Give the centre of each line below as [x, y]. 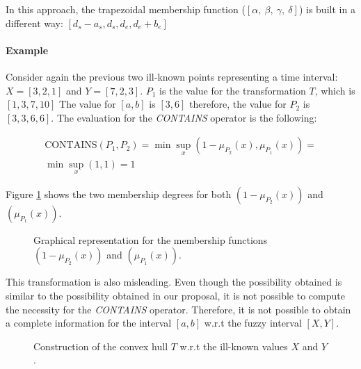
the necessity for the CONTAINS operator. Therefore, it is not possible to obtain [178, 309]
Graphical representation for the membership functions [151, 239]
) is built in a [327, 9]
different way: [34, 23]
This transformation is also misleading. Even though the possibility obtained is [174, 282]
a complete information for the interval [89, 323]
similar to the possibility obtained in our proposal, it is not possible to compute [175, 296]
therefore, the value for [238, 104]
